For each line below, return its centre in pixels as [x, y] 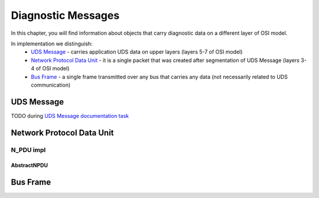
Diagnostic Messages [65, 15]
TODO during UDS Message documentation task [70, 115]
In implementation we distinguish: [52, 44]
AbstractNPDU [30, 166]
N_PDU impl [28, 150]
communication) [51, 85]
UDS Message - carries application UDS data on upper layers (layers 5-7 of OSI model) [137, 52]
